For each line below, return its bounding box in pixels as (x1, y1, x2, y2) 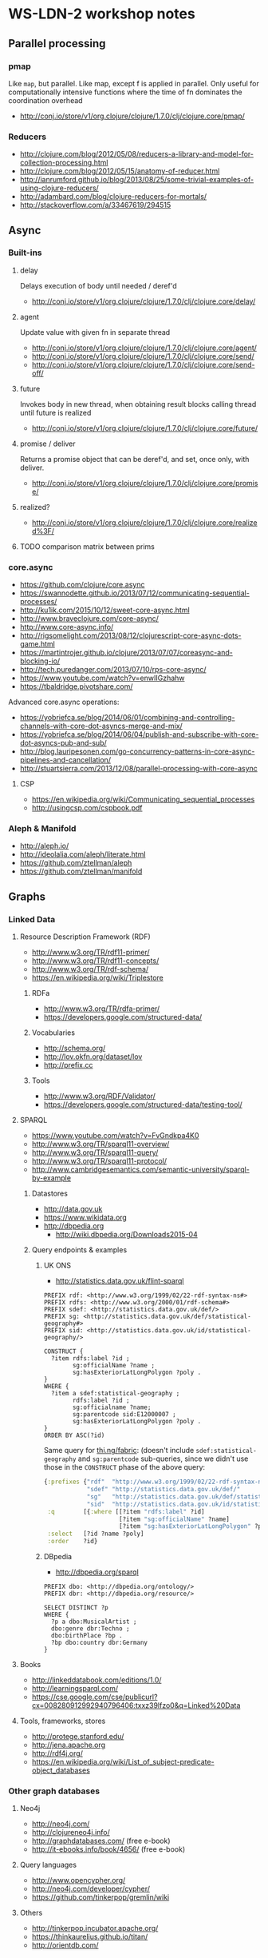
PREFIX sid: (43, 1327, 84, 1335)
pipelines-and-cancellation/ (19, 755, 112, 765)
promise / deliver (19, 439, 76, 448)
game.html (19, 639, 56, 649)
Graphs (8, 889, 46, 903)
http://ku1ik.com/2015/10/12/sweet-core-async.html (19, 605, 190, 615)
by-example (31, 1173, 72, 1183)
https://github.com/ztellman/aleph (19, 858, 132, 868)
